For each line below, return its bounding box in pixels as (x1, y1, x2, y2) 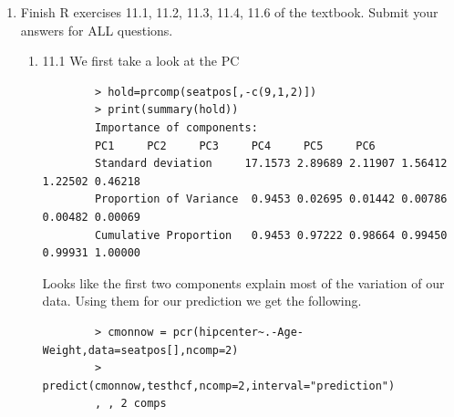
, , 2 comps (94, 397, 167, 411)
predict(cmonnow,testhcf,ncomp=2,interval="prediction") (42, 379, 396, 392)
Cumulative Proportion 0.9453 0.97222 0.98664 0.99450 (94, 228, 448, 242)
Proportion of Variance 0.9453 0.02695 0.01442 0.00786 (94, 193, 448, 206)
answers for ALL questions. (20, 20, 173, 39)
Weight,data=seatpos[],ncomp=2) (42, 343, 239, 357)
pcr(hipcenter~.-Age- (172, 325, 304, 339)
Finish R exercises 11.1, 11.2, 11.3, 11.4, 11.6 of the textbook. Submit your (20, 3, 439, 21)
